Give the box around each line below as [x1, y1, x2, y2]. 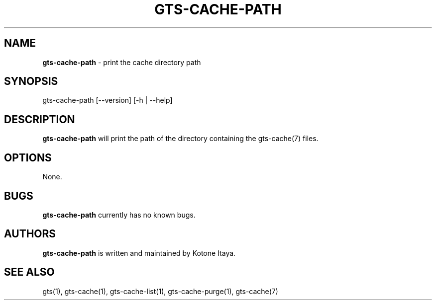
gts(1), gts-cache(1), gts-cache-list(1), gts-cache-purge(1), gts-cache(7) [42, 287, 278, 296]
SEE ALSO [4, 266, 55, 279]
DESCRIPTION [4, 113, 75, 126]
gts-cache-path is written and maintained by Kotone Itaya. [42, 248, 236, 257]
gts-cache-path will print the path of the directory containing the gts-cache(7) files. [42, 134, 319, 143]
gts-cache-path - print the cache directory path [42, 58, 201, 67]
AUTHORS [4, 228, 56, 240]
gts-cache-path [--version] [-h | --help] [42, 96, 173, 105]
